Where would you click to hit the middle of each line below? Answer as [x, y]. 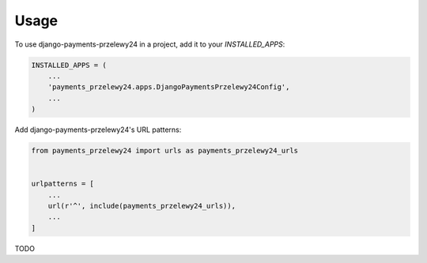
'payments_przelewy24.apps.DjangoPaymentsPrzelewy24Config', [169, 87]
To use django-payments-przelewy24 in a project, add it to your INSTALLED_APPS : [150, 44]
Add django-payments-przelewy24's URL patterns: [98, 130]
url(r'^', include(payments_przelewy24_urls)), [142, 206]
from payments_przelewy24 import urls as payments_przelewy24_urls [165, 151]
